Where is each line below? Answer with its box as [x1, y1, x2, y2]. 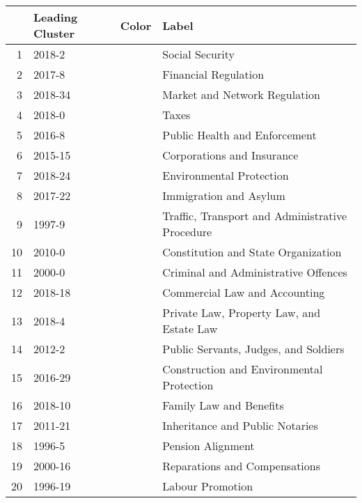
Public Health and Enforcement [162, 127, 317, 143]
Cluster [33, 25, 75, 41]
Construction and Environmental [162, 361, 323, 377]
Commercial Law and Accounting [162, 284, 325, 300]
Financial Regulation [162, 66, 265, 82]
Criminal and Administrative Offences [162, 264, 347, 280]
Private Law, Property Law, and [162, 304, 321, 320]
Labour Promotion [162, 478, 253, 494]
